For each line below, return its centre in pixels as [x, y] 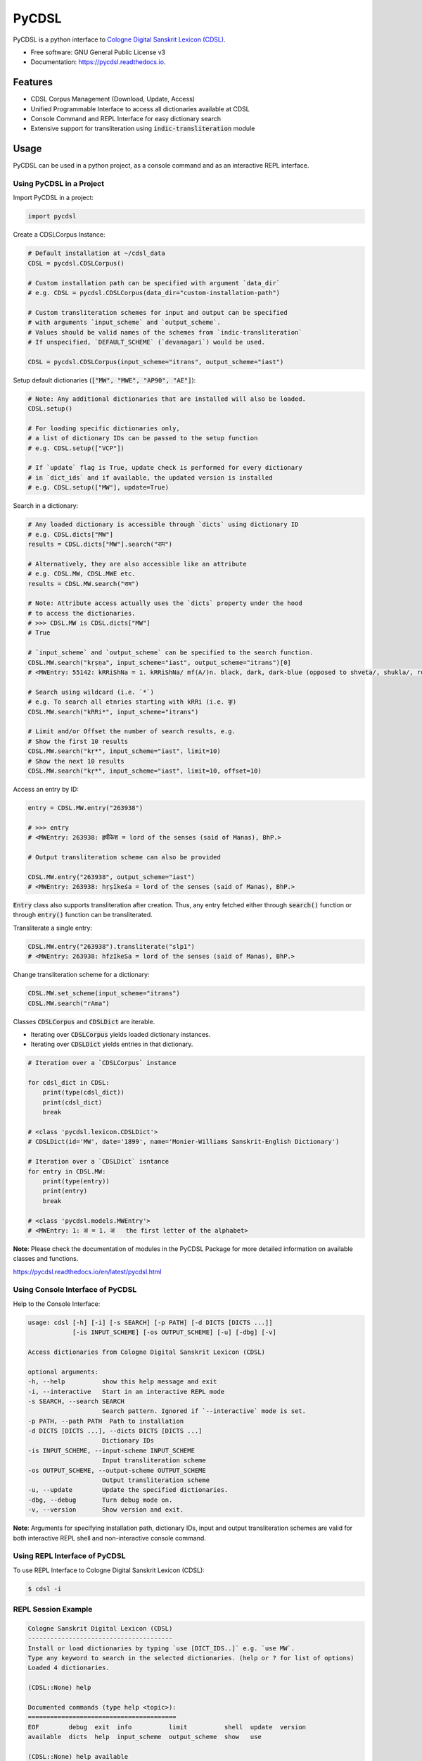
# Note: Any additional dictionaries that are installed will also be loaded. [167, 399]
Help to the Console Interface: [57, 1304]
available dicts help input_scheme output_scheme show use [145, 1737]
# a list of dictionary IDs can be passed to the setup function [143, 438]
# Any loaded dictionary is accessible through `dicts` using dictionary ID [163, 524]
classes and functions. [46, 1259]
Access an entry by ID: [46, 789]
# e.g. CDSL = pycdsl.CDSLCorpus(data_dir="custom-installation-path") [154, 293]
